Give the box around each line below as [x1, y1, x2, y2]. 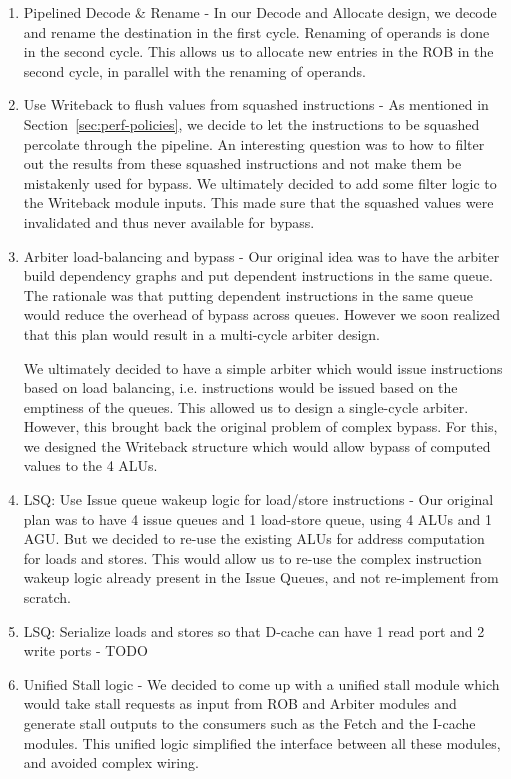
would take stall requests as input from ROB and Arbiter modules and [23, 693, 457, 714]
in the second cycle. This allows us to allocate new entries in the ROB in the [23, 41, 494, 62]
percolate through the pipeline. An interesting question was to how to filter [23, 133, 485, 154]
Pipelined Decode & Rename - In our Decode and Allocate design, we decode [23, 2, 497, 22]
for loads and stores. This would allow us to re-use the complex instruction [23, 547, 482, 568]
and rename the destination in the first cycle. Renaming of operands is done [23, 21, 490, 42]
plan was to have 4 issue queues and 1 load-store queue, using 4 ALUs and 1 [23, 508, 492, 529]
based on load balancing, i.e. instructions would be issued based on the [23, 377, 458, 398]
